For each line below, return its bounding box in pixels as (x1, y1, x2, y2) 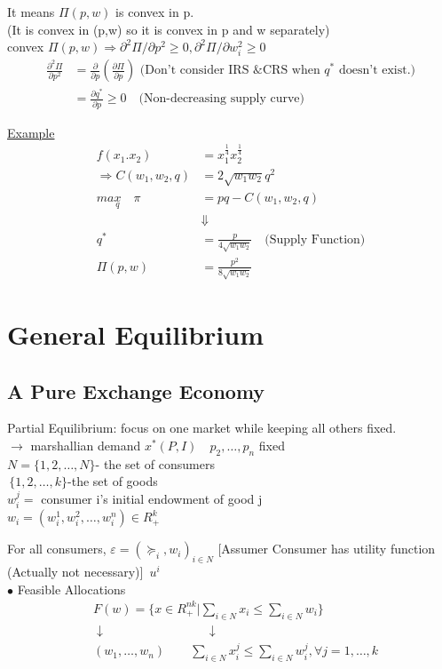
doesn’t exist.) (338, 64, 416, 77)
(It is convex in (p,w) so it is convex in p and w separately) (7, 20, 330, 38)
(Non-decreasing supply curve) (138, 92, 304, 106)
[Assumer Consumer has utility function (217, 539, 436, 558)
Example (7, 123, 55, 141)
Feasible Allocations (17, 579, 126, 598)
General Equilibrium (7, 315, 264, 352)
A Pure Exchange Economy (7, 377, 265, 404)
